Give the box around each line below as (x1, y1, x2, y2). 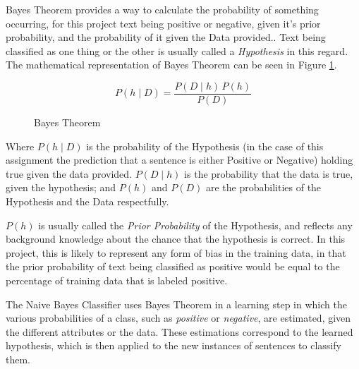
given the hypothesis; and (6, 180, 116, 195)
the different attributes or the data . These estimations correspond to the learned (6, 324, 353, 339)
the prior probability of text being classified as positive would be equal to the (6, 259, 340, 274)
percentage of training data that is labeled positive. (6, 272, 228, 287)
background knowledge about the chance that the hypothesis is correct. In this (6, 231, 346, 246)
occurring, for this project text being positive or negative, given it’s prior (6, 16, 321, 30)
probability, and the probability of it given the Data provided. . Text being (6, 30, 326, 44)
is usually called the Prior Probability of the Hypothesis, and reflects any (38, 217, 353, 232)
